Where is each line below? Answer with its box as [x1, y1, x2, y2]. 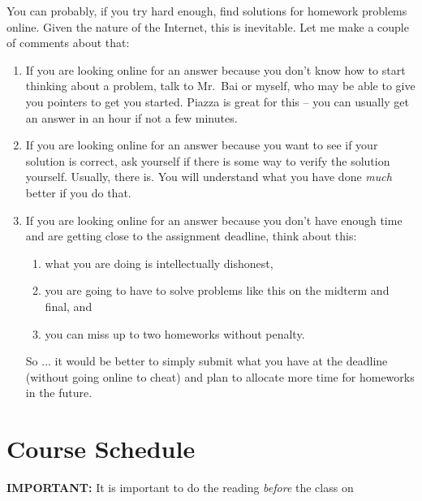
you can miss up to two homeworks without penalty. [45, 325, 305, 342]
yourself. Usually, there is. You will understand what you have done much [25, 168, 392, 185]
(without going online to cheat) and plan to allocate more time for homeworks [25, 368, 415, 385]
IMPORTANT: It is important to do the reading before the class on [6, 479, 354, 495]
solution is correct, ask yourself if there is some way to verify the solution [25, 152, 390, 169]
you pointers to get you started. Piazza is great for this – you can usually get [25, 93, 409, 110]
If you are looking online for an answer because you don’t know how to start [25, 61, 406, 78]
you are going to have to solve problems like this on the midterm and [45, 282, 390, 299]
